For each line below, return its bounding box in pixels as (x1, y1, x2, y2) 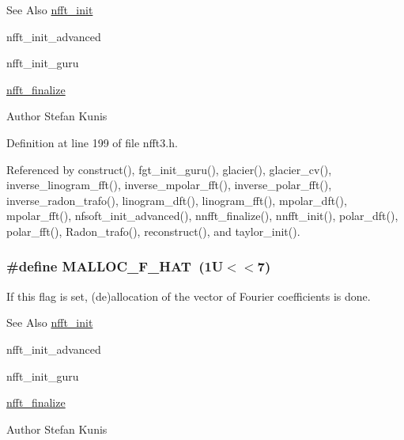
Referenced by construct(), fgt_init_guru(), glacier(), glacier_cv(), (6, 161, 332, 177)
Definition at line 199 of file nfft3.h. (6, 134, 178, 150)
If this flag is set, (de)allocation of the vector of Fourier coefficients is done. (6, 287, 371, 304)
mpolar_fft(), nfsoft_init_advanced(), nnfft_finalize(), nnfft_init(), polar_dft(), (6, 207, 398, 224)
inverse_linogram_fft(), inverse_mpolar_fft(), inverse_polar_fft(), (6, 176, 332, 193)
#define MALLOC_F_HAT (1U (6, 256, 224, 276)
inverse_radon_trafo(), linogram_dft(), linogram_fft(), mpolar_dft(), (6, 192, 347, 208)
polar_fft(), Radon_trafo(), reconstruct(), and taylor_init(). (6, 222, 300, 239)
